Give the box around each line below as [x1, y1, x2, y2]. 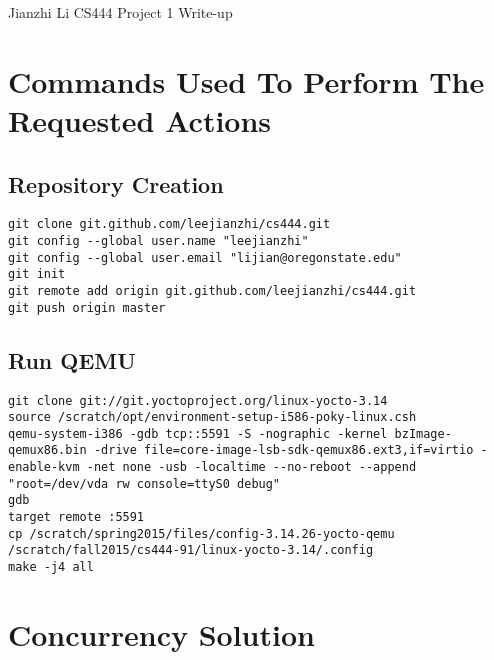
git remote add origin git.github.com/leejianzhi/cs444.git [8, 283, 417, 298]
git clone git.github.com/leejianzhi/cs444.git [8, 217, 331, 232]
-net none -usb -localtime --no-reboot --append [86, 460, 417, 475]
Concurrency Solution [8, 613, 315, 654]
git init [8, 267, 66, 282]
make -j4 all [8, 560, 94, 575]
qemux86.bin [8, 443, 87, 458]
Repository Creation [8, 168, 224, 199]
